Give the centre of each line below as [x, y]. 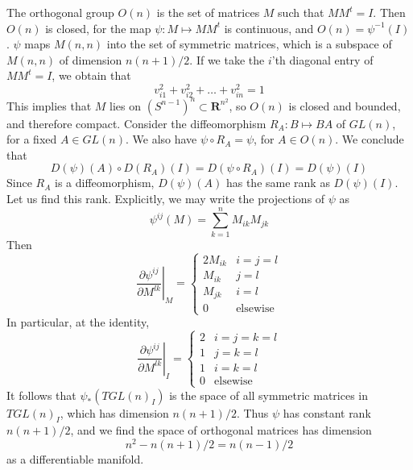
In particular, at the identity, [78, 322]
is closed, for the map [98, 28]
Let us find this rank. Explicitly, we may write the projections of [166, 199]
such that [301, 12]
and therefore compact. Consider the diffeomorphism [136, 123]
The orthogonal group [60, 12]
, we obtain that [91, 75]
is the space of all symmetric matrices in [269, 395]
